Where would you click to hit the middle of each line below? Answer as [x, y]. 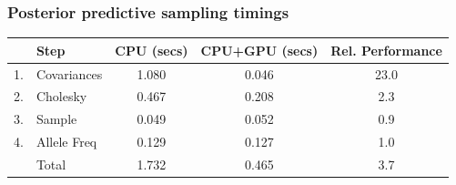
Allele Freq [66, 142]
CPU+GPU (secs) [259, 50]
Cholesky [61, 96]
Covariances [69, 73]
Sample [56, 119]
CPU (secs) [152, 50]
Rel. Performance [386, 50]
